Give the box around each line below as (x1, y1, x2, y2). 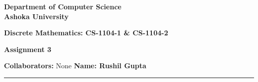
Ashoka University (4, 11, 69, 21)
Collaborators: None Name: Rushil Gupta (4, 60, 146, 71)
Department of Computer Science (4, 1, 122, 11)
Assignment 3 (4, 44, 52, 54)
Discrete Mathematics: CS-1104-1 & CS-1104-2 (4, 27, 168, 38)
